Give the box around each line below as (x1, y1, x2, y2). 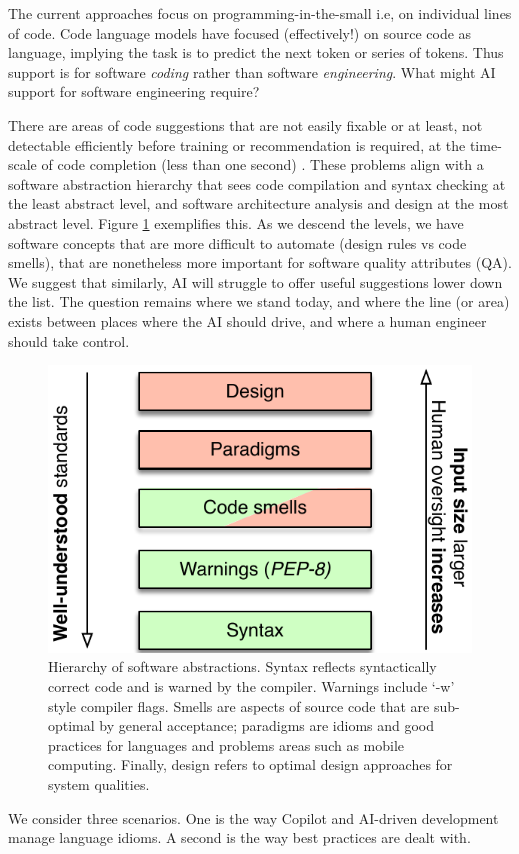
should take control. (8, 330, 130, 351)
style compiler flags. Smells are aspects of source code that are (48, 695, 430, 716)
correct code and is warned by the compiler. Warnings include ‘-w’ (48, 675, 455, 696)
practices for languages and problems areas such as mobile (48, 734, 405, 755)
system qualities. (48, 773, 150, 794)
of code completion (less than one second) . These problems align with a (41, 154, 484, 175)
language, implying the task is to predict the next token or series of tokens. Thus (8, 42, 504, 63)
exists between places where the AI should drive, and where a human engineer (8, 310, 487, 331)
